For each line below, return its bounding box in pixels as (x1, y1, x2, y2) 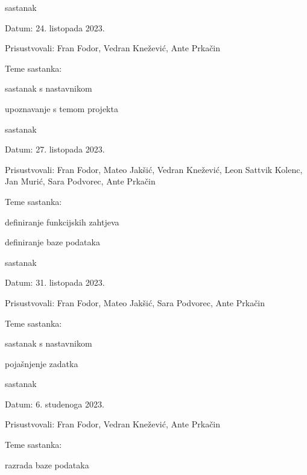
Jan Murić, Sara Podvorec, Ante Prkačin (5, 175, 156, 187)
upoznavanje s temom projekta (5, 102, 118, 115)
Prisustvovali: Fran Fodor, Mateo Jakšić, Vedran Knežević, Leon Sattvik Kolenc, (5, 163, 303, 175)
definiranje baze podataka (5, 236, 100, 248)
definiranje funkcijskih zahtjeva (5, 215, 119, 228)
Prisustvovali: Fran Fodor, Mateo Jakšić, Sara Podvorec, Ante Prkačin (5, 296, 265, 309)
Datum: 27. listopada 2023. (5, 143, 105, 156)
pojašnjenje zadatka (5, 357, 78, 370)
